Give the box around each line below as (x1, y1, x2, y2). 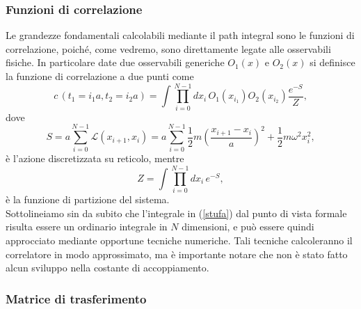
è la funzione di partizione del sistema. (6, 192, 170, 207)
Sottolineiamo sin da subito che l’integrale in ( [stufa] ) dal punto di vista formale (6, 205, 347, 220)
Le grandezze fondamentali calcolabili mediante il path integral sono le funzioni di (6, 28, 355, 42)
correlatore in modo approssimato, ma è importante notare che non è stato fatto (6, 246, 348, 261)
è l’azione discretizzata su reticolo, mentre (6, 151, 184, 166)
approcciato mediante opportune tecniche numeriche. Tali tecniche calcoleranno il (6, 232, 353, 247)
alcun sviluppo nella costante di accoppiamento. (6, 260, 209, 275)
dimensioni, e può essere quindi (182, 219, 314, 234)
